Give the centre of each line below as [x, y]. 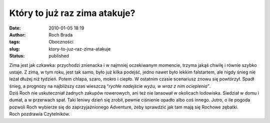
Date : [15, 28]
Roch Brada [61, 34]
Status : [17, 56]
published [59, 56]
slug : [14, 49]
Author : [17, 34]
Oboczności [61, 42]
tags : [15, 42]
